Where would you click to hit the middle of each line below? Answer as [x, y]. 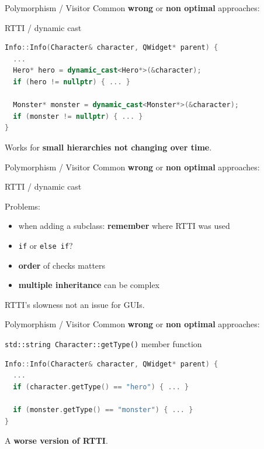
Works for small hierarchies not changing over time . [108, 147]
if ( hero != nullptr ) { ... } [72, 82]
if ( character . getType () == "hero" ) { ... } [101, 387]
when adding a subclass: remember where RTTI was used [124, 226]
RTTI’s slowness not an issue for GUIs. [75, 304]
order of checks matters [62, 265]
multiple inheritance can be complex [89, 285]
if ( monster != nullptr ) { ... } [78, 116]
